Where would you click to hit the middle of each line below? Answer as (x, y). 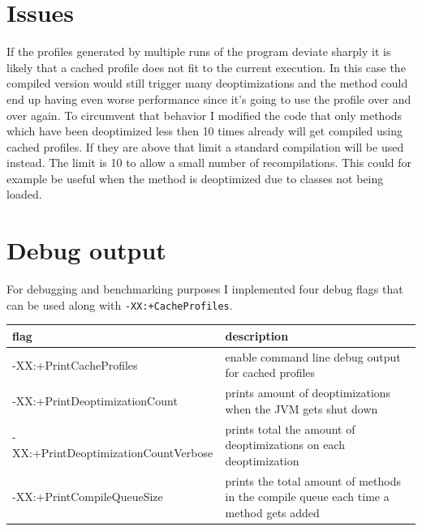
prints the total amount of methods (313, 480)
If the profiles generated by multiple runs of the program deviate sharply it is (199, 51)
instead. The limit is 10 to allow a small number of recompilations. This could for (209, 163)
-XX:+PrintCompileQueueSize (88, 497)
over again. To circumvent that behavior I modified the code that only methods (205, 115)
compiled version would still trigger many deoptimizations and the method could (207, 83)
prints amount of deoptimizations (308, 393)
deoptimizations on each (285, 445)
